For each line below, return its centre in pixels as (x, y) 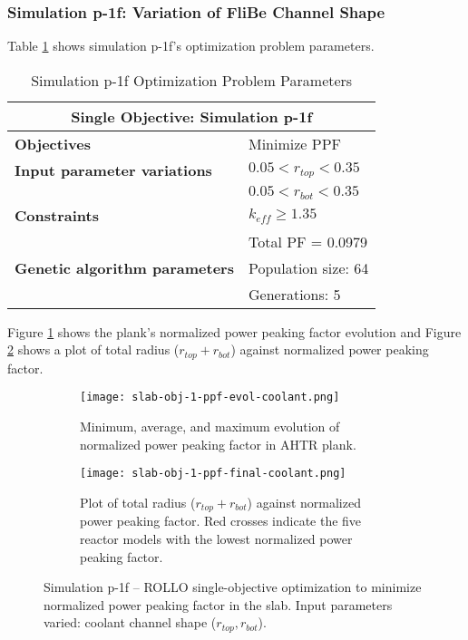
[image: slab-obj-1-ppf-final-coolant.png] (213, 474)
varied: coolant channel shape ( (130, 622)
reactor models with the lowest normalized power (216, 538)
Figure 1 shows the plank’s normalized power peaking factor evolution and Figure (234, 331)
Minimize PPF (294, 143)
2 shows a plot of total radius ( (93, 349)
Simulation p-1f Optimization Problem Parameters (192, 80)
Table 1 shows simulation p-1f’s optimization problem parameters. (191, 46)
